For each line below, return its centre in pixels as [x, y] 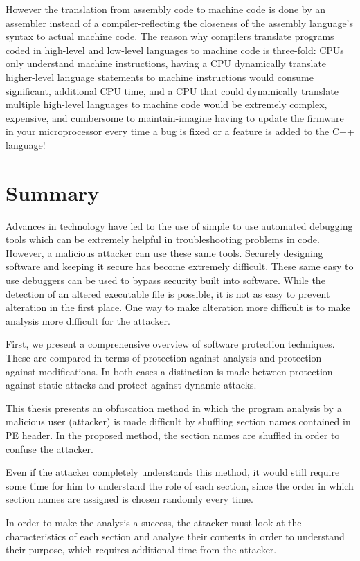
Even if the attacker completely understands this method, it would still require [173, 472]
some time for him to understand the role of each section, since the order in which [180, 485]
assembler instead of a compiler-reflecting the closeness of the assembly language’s [180, 23]
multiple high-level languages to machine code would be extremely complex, [166, 104]
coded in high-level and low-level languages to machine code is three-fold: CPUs [175, 50]
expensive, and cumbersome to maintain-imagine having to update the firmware [175, 117]
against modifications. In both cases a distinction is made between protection [169, 371]
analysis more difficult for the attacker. [88, 320]
